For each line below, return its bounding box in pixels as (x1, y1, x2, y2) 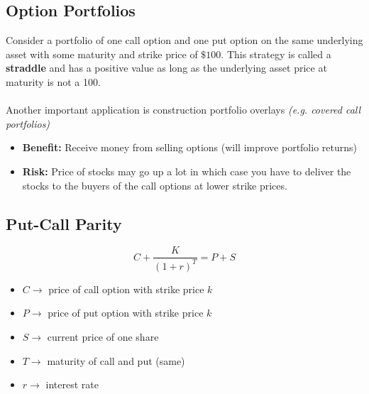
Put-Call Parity (6, 212, 122, 234)
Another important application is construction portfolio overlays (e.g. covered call (6, 102, 361, 117)
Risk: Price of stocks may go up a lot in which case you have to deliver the (22, 163, 351, 178)
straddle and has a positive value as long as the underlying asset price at (6, 60, 327, 75)
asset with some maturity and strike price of (6, 46, 198, 61)
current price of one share (47, 329, 159, 344)
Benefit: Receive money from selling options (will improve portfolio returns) (22, 140, 357, 155)
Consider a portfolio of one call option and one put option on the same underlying (6, 33, 363, 48)
